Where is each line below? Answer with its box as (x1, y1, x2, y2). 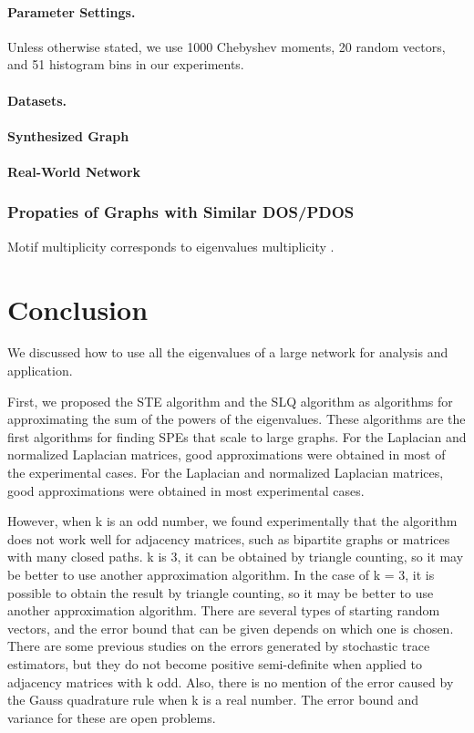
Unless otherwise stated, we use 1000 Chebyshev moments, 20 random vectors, (7, 36, 446, 56)
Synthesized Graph (7, 126, 129, 145)
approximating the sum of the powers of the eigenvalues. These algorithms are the (7, 409, 466, 428)
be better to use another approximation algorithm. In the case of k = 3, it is (7, 565, 435, 584)
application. (7, 361, 73, 380)
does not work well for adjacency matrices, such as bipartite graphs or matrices (7, 529, 450, 548)
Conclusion (7, 290, 149, 327)
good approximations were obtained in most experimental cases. (7, 480, 365, 500)
